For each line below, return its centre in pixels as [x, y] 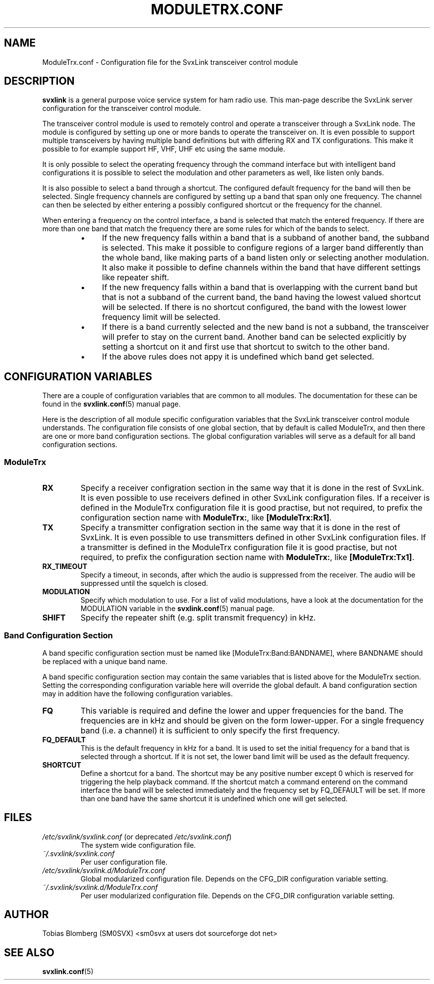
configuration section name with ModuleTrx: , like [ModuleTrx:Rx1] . [206, 518]
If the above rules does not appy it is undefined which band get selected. [238, 357]
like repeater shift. [136, 278]
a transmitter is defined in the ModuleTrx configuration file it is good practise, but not [239, 547]
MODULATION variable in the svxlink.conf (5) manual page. [178, 609]
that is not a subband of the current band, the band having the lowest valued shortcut [262, 297]
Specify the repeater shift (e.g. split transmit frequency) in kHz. [198, 618]
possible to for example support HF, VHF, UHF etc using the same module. [164, 149]
